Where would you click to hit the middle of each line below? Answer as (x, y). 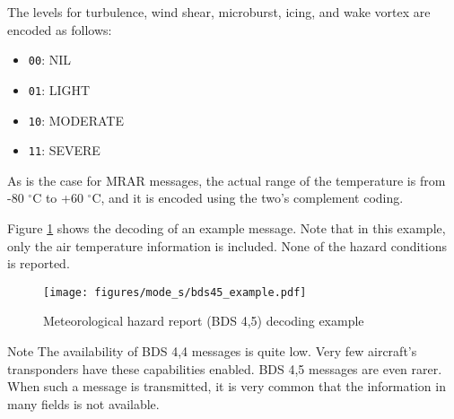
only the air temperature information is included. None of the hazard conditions (227, 245)
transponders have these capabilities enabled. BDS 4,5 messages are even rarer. (225, 368)
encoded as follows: (60, 29)
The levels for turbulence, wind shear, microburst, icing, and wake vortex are (219, 12)
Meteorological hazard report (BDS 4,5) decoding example (204, 321)
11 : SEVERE (64, 150)
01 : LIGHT (59, 89)
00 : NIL (49, 60)
